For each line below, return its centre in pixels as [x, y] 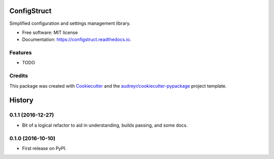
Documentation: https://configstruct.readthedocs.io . [77, 39]
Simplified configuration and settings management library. [70, 23]
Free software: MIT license [50, 32]
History [22, 101]
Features [21, 53]
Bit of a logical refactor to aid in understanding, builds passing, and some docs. [105, 125]
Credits [19, 76]
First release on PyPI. [44, 148]
